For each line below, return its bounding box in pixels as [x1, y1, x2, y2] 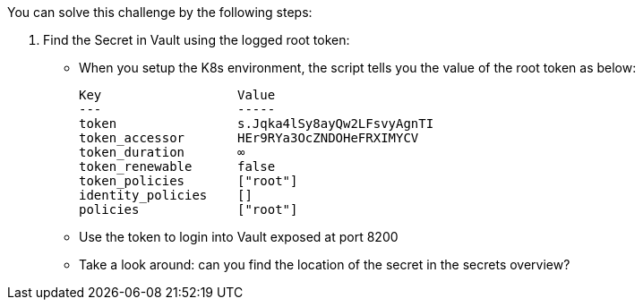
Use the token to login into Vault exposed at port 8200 [79, 229, 399, 244]
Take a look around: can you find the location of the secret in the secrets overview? [79, 257, 570, 272]
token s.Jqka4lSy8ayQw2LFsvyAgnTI [79, 116, 434, 131]
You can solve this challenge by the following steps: [7, 4, 313, 20]
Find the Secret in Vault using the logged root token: [43, 32, 350, 47]
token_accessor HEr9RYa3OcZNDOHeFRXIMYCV [79, 131, 419, 145]
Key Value [79, 88, 276, 102]
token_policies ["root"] [79, 174, 298, 188]
